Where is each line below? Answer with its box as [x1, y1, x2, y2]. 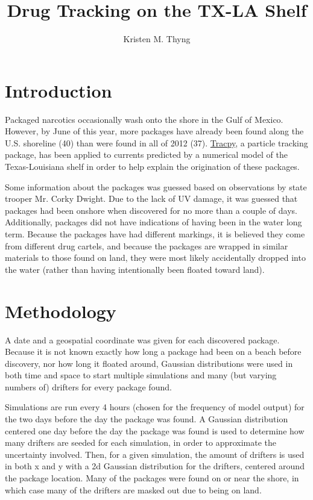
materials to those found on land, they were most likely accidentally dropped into [5, 251, 306, 264]
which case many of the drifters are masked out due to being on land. [5, 483, 262, 496]
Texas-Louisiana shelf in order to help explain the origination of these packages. [5, 160, 300, 173]
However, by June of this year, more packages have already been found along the [5, 125, 304, 137]
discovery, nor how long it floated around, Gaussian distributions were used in [5, 357, 293, 369]
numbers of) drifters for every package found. [5, 380, 172, 393]
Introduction [5, 78, 112, 102]
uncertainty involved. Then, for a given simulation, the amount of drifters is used [5, 448, 305, 460]
